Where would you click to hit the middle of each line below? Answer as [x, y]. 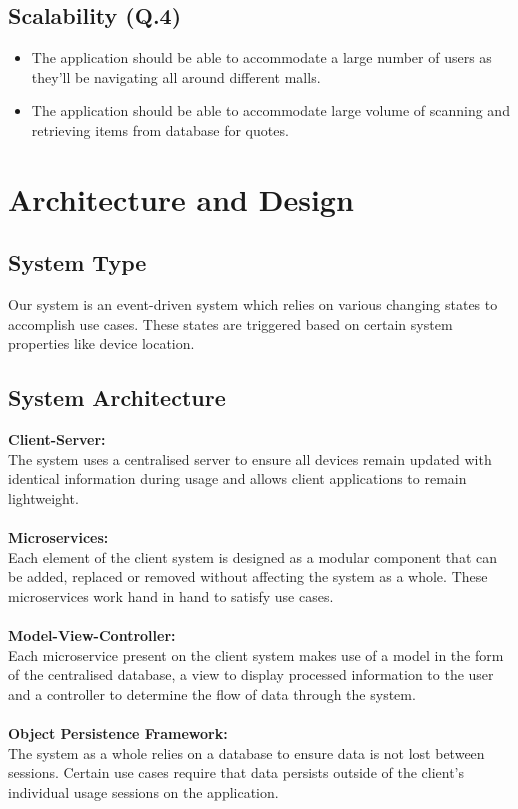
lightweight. [43, 497]
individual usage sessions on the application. [143, 791]
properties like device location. [101, 343]
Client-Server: [57, 439]
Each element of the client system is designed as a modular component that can [253, 556]
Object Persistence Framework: [118, 733]
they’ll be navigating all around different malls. [176, 76]
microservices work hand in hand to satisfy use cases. [171, 595]
